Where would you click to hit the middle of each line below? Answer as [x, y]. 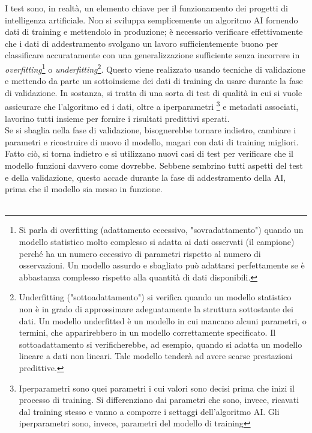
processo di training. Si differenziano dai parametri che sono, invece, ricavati [159, 400]
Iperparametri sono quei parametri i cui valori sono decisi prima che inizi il [157, 388]
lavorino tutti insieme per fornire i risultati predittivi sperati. [117, 118]
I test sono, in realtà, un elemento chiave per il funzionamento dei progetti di [146, 8]
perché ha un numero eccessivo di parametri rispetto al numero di [140, 253]
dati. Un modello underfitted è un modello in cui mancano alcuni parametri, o [163, 320]
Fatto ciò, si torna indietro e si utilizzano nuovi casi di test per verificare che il [149, 153]
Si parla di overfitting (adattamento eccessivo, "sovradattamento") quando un [161, 230]
